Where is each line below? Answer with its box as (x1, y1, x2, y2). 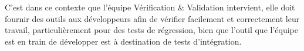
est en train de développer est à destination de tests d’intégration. (5, 35, 242, 47)
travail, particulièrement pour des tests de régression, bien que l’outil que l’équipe (5, 24, 298, 36)
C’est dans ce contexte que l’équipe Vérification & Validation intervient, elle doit (5, 1, 295, 13)
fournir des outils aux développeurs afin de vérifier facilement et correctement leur (5, 12, 300, 24)
